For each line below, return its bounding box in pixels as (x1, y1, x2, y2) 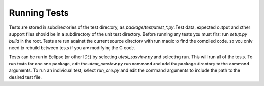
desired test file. (9, 74, 42, 80)
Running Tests (9, 7, 69, 18)
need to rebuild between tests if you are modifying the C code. (9, 44, 135, 51)
